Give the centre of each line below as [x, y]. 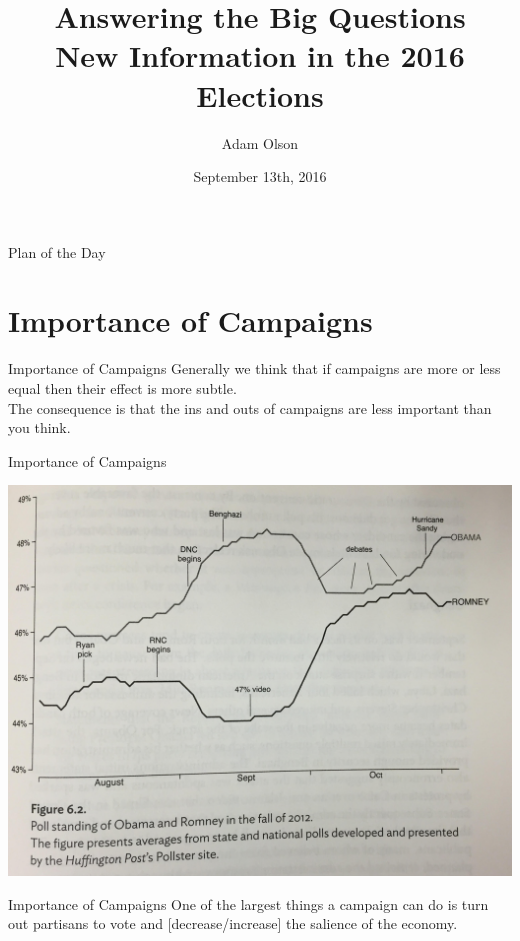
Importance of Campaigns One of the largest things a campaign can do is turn [248, 903]
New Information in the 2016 [260, 55]
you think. [39, 427]
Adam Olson [260, 142]
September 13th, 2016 [260, 176]
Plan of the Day [57, 251]
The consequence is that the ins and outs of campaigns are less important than [250, 407]
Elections [260, 94]
